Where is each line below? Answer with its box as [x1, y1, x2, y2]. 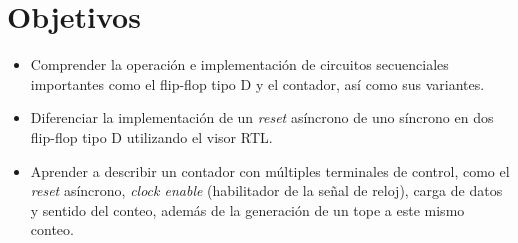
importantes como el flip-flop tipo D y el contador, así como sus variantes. [30, 73, 485, 94]
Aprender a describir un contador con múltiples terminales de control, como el [30, 160, 510, 181]
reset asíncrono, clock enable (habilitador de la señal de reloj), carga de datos [30, 180, 503, 201]
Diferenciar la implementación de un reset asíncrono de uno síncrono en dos [30, 107, 494, 128]
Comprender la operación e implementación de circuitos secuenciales [30, 54, 449, 75]
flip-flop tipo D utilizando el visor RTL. [30, 126, 273, 147]
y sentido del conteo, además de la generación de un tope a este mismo [30, 199, 465, 220]
